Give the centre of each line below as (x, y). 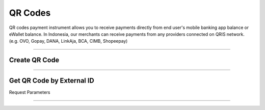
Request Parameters (30, 92)
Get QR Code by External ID (52, 81)
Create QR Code (34, 60)
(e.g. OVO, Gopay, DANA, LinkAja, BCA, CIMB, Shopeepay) (68, 41)
